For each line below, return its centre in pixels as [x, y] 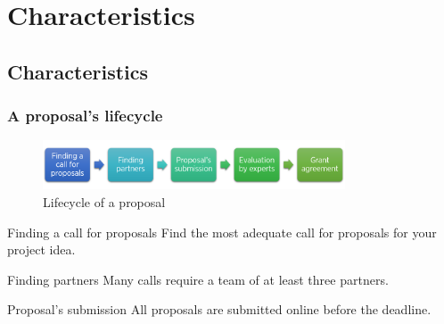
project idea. [41, 249]
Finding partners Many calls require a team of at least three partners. [198, 279]
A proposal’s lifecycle [85, 116]
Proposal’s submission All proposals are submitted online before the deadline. [219, 309]
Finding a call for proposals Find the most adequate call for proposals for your [222, 232]
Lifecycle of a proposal [104, 201]
